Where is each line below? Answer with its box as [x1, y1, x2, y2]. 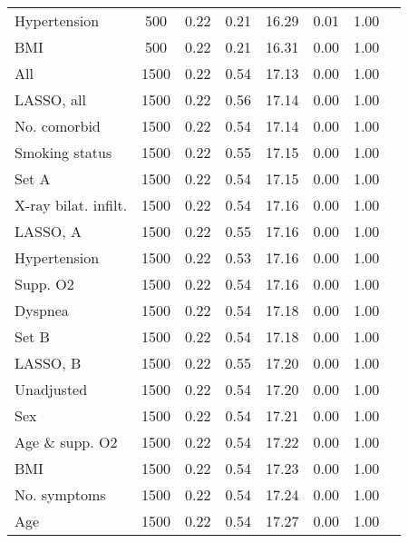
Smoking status [15, 142, 112, 163]
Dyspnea [15, 300, 69, 321]
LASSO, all [15, 89, 86, 110]
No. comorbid [15, 115, 101, 136]
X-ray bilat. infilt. [15, 194, 128, 215]
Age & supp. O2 [15, 431, 118, 452]
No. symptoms [15, 484, 106, 505]
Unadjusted [15, 379, 88, 400]
